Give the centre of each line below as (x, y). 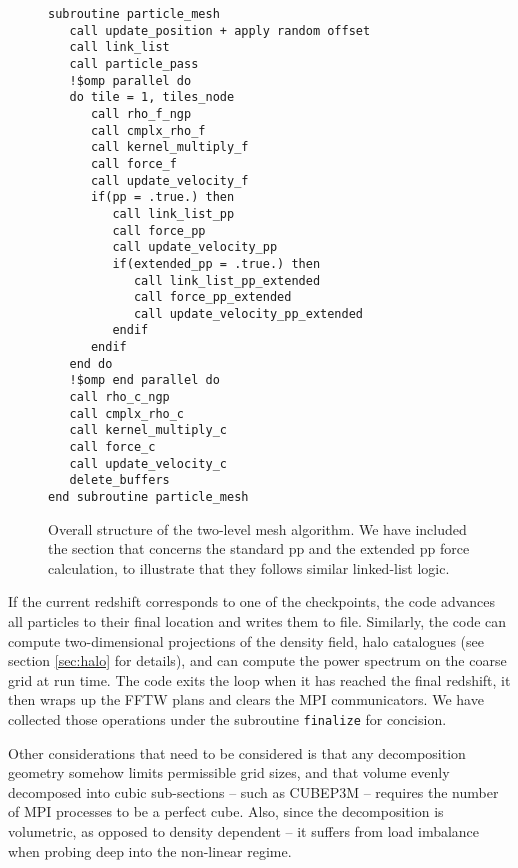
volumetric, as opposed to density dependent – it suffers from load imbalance (244, 831)
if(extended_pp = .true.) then (216, 263)
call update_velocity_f (169, 180)
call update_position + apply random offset (220, 30)
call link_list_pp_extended (227, 280)
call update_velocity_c (148, 463)
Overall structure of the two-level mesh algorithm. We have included (257, 528)
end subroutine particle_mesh (148, 497)
